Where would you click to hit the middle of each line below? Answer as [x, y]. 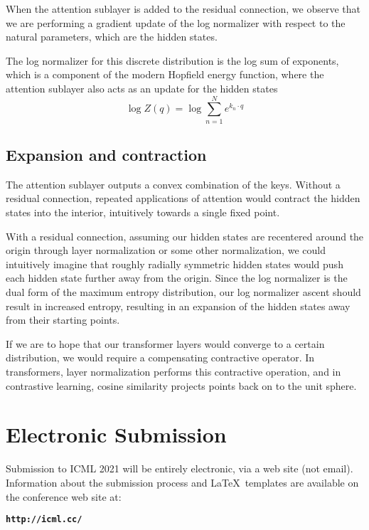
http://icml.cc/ [44, 520]
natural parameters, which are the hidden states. [112, 37]
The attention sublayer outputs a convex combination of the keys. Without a [173, 184]
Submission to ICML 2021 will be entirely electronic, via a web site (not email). [180, 468]
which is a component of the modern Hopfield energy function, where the [165, 74]
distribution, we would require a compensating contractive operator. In [160, 357]
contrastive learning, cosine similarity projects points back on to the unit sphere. [181, 385]
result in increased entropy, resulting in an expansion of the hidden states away [178, 306]
